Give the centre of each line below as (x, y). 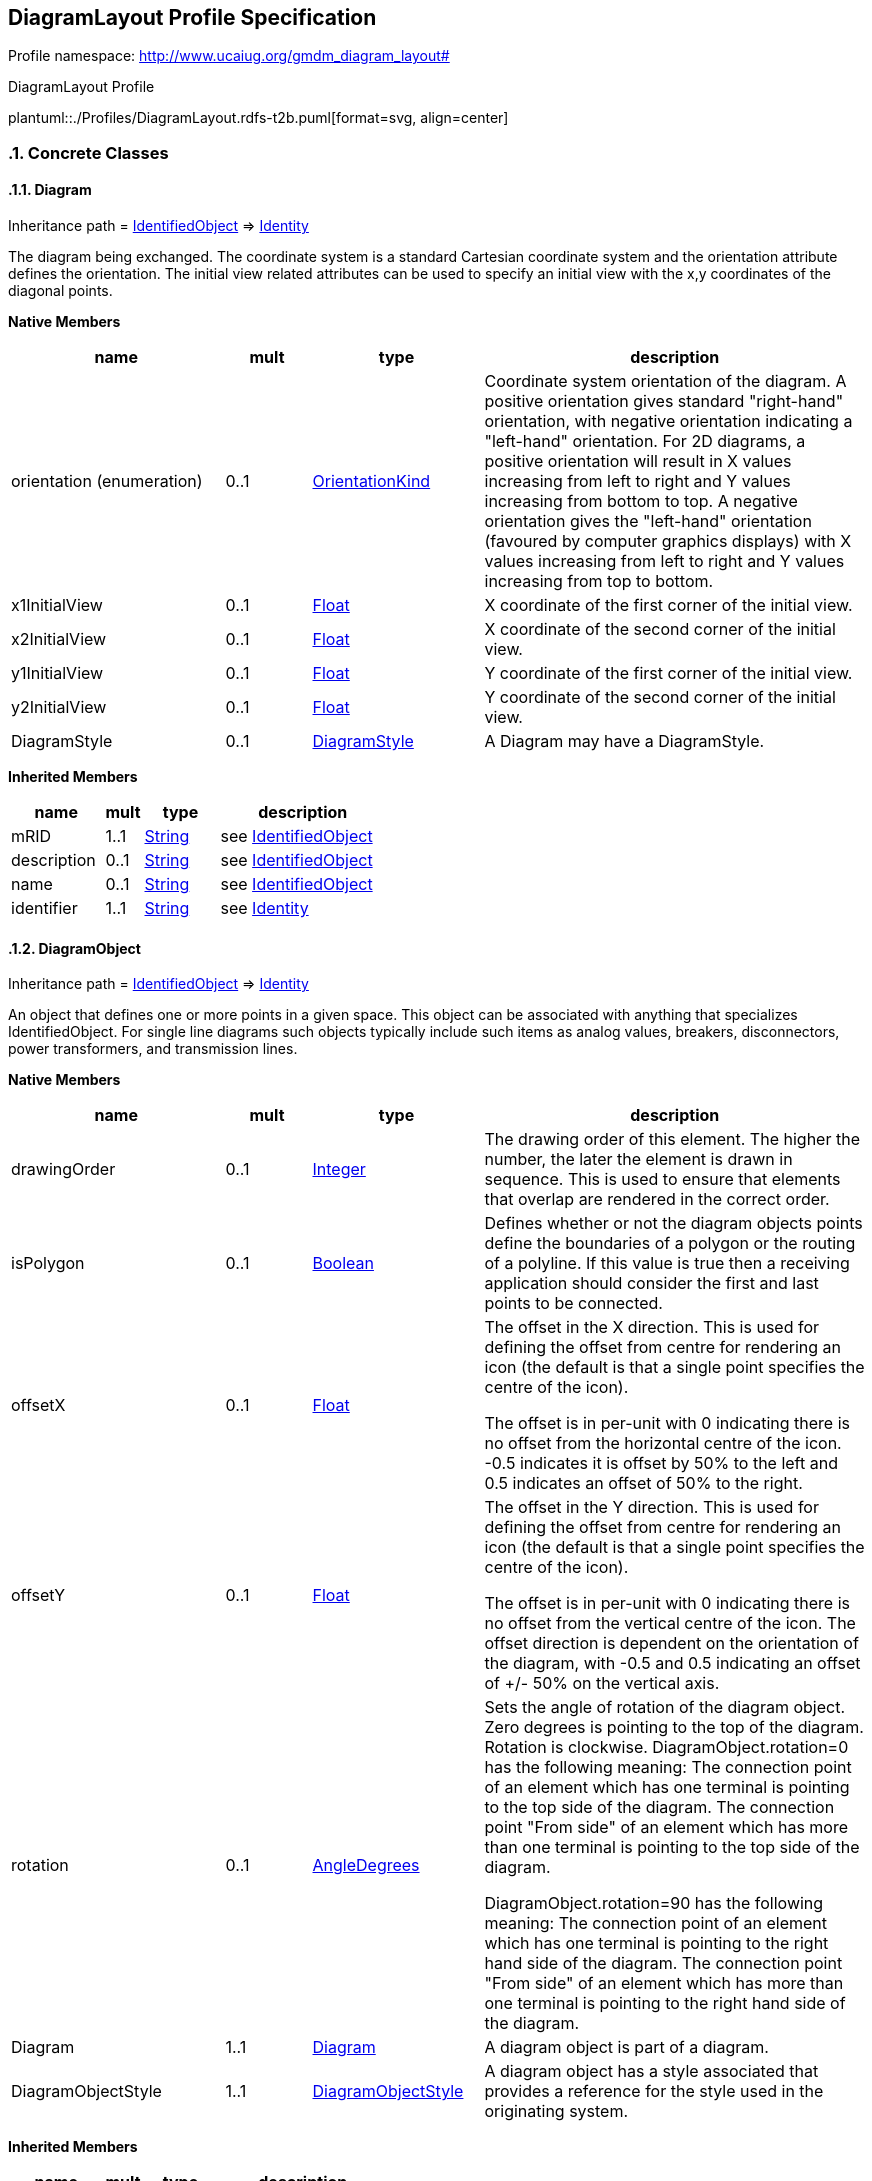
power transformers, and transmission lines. (153, 1049)
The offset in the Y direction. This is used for (651, 1507)
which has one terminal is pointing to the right (656, 1943)
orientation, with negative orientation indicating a (668, 421)
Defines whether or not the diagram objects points (673, 1223)
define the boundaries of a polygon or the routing (670, 1243)
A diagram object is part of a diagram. (626, 2047)
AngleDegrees (366, 1865)
